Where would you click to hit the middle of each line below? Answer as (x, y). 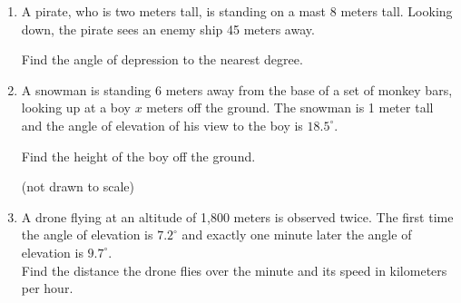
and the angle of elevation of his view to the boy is (162, 125)
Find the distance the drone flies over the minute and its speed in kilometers (234, 270)
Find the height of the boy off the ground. (138, 156)
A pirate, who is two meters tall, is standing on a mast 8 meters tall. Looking (237, 11)
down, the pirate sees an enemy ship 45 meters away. (168, 29)
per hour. (47, 288)
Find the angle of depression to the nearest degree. (162, 59)
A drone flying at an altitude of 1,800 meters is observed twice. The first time (237, 216)
